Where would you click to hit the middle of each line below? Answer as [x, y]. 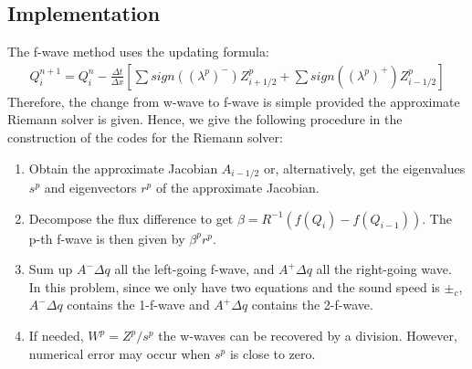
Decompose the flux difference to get [131, 218]
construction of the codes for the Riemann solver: [145, 137]
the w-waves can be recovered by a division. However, [308, 336]
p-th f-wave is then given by [107, 238]
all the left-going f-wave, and [194, 269]
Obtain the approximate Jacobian [123, 168]
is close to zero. [273, 353]
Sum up [51, 269]
